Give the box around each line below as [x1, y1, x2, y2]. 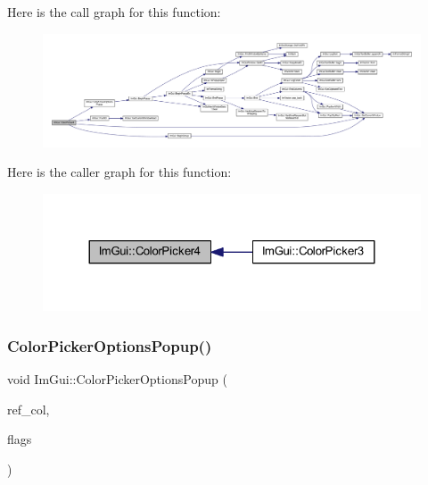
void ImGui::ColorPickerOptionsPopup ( [7, 369, 227, 388]
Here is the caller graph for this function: [7, 163, 232, 181]
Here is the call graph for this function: [7, 3, 221, 21]
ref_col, [7, 399, 50, 418]
